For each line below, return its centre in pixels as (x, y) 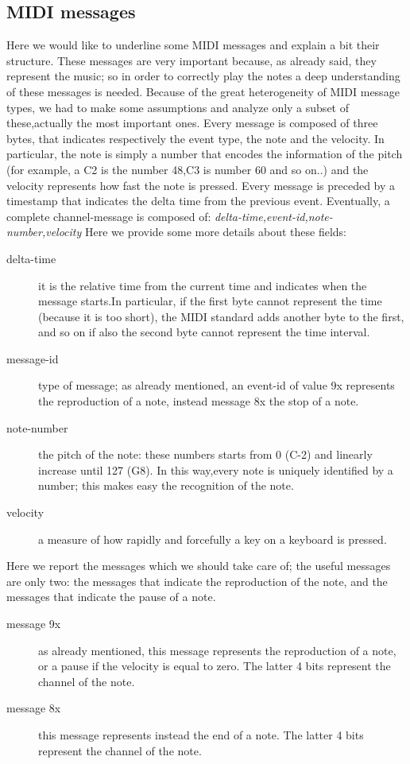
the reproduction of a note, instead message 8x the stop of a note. (199, 401)
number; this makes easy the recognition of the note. (166, 485)
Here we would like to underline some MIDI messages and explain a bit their (193, 45)
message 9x (34, 624)
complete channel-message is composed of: (109, 216)
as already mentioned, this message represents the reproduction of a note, (217, 650)
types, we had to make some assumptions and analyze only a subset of (178, 107)
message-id (33, 358)
